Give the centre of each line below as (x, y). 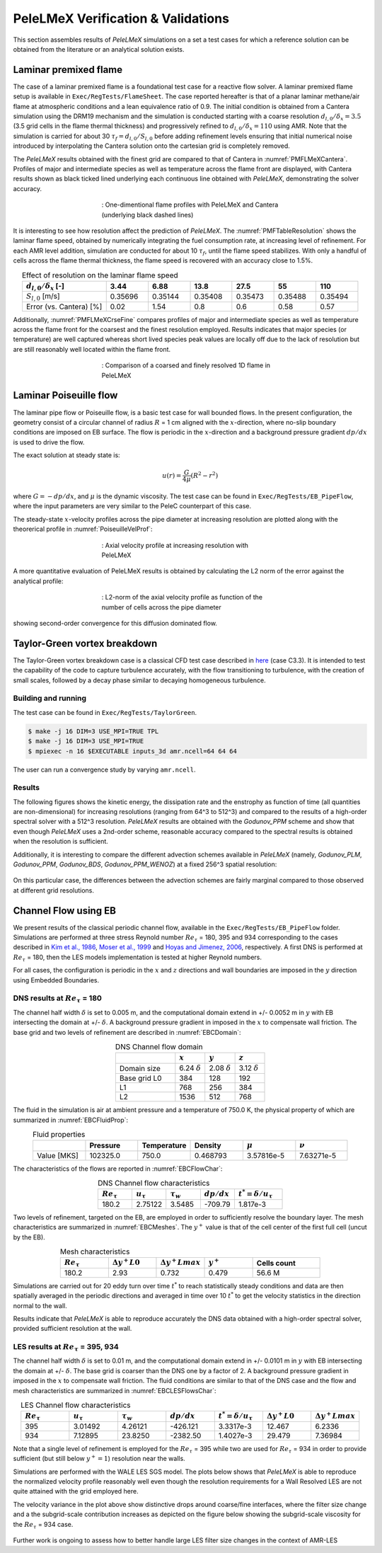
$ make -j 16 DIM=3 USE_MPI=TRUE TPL (93, 731)
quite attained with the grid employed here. (76, 1491)
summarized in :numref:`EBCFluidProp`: (71, 1120)
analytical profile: (38, 581)
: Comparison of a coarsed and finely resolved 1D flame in (186, 365)
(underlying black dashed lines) (147, 214)
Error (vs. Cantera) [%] (64, 306)
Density (208, 1145)
